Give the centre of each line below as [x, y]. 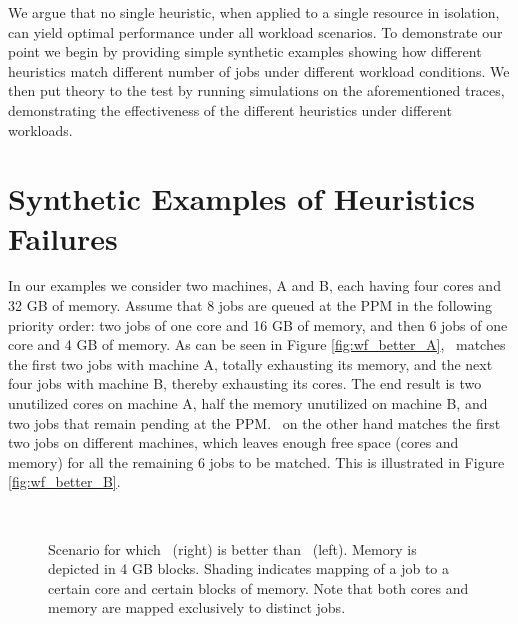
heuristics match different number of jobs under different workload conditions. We [259, 70]
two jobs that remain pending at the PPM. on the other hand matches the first [254, 422]
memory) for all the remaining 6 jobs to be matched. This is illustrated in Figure [256, 461]
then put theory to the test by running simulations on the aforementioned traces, [256, 90]
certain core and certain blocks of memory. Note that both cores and [258, 587]
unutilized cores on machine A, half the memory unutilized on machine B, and [248, 403]
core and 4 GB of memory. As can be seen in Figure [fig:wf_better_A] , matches [257, 344]
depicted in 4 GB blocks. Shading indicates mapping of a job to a [249, 568]
